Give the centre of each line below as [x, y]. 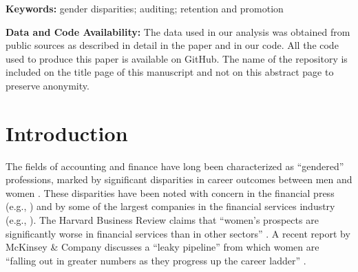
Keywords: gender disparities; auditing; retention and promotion [145, 8]
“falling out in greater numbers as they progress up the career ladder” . [156, 260]
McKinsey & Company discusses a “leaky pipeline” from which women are [162, 247]
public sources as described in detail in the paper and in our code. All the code [172, 45]
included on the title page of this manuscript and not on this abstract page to [170, 72]
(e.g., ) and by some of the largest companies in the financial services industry [170, 206]
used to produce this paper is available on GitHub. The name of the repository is [177, 58]
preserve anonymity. [48, 85]
